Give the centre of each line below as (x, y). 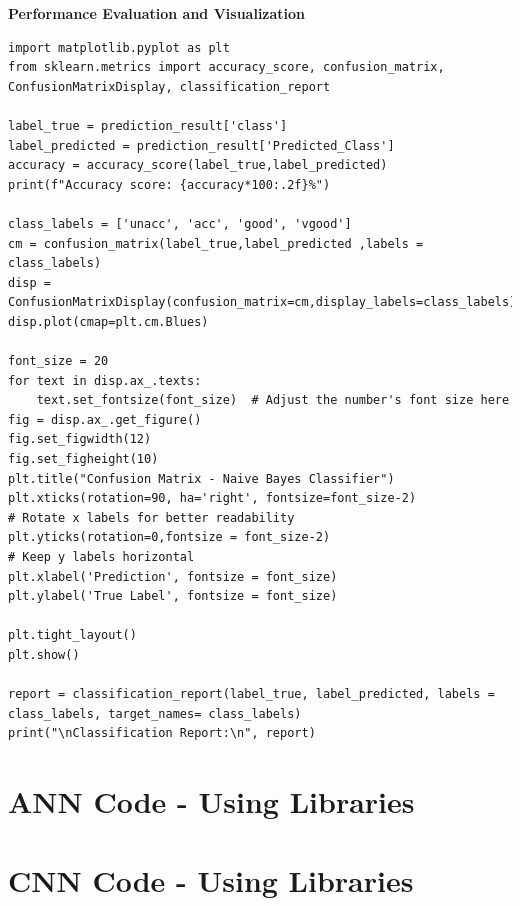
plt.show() (44, 655)
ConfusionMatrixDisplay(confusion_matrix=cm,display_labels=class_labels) (262, 302)
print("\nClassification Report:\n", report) (162, 733)
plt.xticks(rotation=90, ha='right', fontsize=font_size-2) (212, 498)
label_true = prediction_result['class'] (148, 125)
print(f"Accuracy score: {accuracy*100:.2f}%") (169, 184)
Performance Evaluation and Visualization (157, 13)
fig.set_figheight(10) (83, 459)
